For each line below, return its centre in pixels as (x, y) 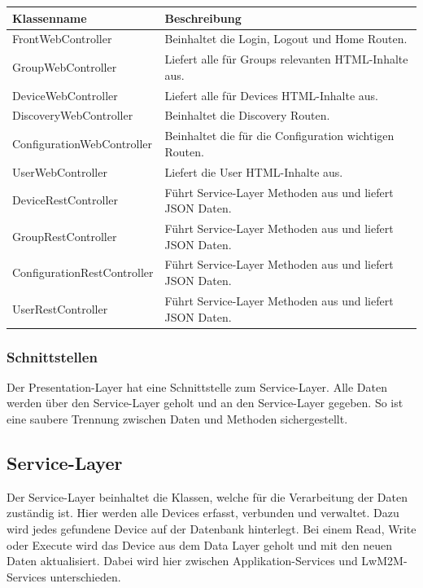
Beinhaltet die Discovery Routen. (247, 115)
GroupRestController (65, 236)
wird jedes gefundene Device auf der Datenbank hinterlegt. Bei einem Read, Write (211, 528)
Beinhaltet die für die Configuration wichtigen (279, 136)
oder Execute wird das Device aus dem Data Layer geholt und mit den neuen (199, 544)
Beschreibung (203, 18)
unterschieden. (85, 576)
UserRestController (60, 308)
